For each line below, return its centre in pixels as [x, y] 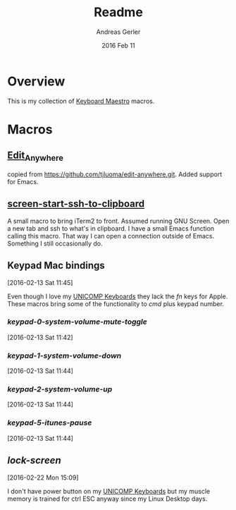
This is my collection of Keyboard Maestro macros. [81, 101]
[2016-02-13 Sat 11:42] [40, 337]
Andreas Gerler [118, 32]
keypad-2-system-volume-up [60, 389]
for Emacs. [23, 181]
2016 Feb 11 [118, 45]
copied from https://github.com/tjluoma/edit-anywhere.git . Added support [115, 174]
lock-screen [34, 460]
